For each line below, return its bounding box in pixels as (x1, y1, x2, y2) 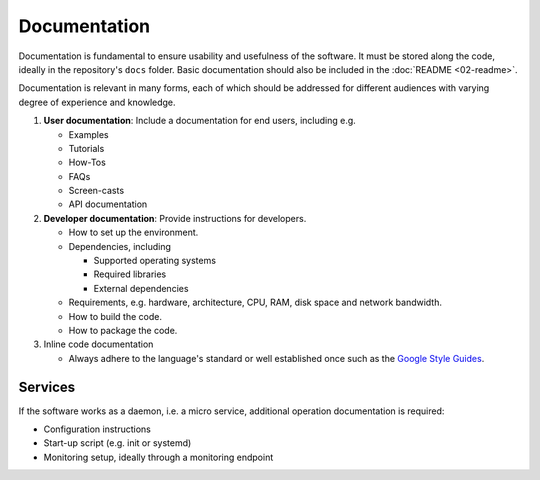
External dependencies (93, 282, 189, 294)
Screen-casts (68, 185, 125, 197)
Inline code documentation (43, 338, 154, 350)
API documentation (68, 198, 148, 210)
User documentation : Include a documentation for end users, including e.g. (43, 115, 357, 127)
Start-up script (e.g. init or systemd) (43, 437, 192, 449)
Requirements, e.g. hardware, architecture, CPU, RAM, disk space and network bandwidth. (68, 296, 443, 309)
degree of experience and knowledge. (18, 96, 176, 108)
